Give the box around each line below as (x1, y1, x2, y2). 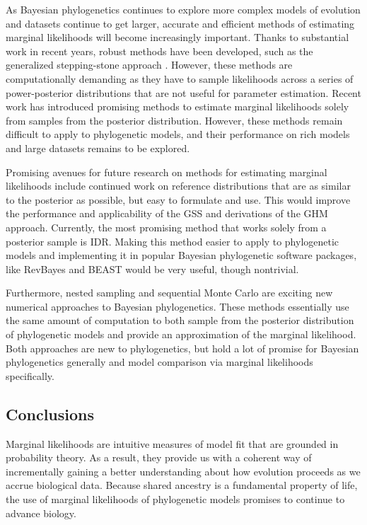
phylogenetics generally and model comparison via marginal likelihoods (6, 354, 313, 369)
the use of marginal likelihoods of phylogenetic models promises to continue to (6, 492, 345, 507)
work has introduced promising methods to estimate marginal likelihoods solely (6, 99, 349, 114)
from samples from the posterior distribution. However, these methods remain (6, 112, 343, 127)
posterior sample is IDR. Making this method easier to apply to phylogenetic (6, 233, 339, 248)
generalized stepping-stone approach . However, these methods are (6, 57, 293, 72)
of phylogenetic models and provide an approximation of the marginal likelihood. (6, 327, 356, 342)
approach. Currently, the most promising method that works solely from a (6, 219, 327, 234)
